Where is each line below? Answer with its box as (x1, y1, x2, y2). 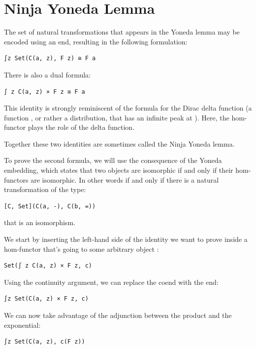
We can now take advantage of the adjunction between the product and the (4, 310, 232, 320)
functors (4, 174, 29, 185)
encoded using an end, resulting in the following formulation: (4, 36, 188, 46)
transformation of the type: (4, 184, 86, 194)
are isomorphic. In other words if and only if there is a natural (31, 174, 219, 185)
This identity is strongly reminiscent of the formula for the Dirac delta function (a (4, 103, 252, 113)
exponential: (4, 319, 41, 330)
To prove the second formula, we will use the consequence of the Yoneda (4, 155, 222, 165)
